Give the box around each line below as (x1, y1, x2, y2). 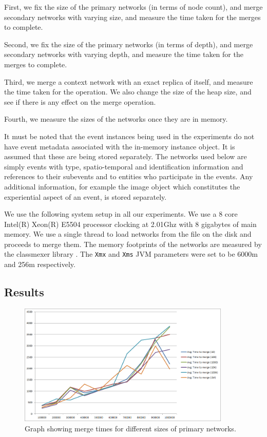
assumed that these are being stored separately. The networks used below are (4, 151, 247, 162)
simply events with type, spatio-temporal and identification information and (4, 161, 243, 172)
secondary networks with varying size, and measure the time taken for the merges (4, 11, 261, 22)
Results (4, 284, 44, 300)
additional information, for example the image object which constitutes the (4, 181, 240, 192)
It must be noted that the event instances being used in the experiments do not (4, 130, 255, 141)
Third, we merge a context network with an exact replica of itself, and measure (4, 76, 253, 87)
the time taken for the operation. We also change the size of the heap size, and (4, 86, 252, 97)
